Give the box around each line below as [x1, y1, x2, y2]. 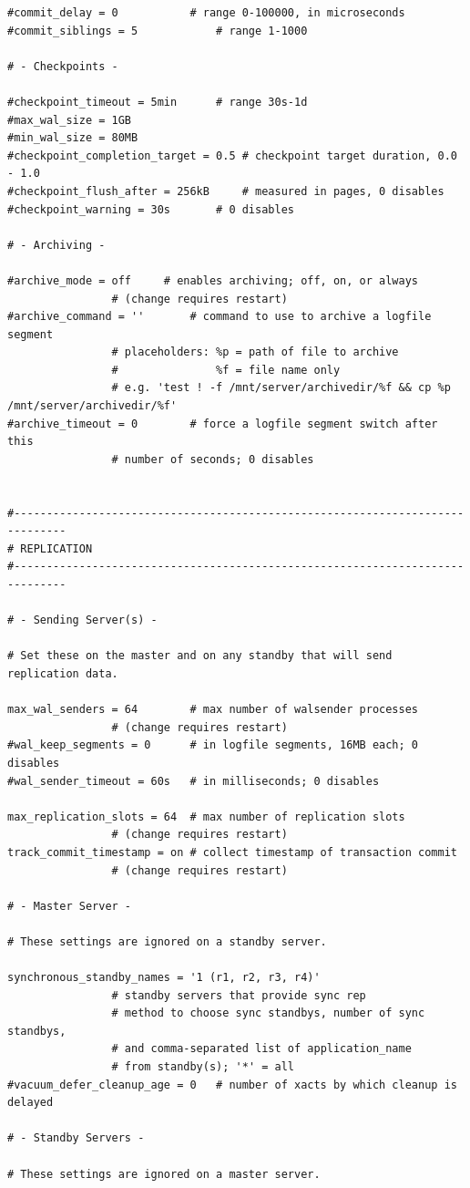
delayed [7, 1096, 54, 1110]
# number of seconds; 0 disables [111, 452, 314, 466]
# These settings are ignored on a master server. [7, 1167, 321, 1181]
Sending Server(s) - [33, 614, 158, 627]
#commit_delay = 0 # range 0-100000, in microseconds [7, 6, 405, 19]
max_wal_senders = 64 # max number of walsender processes [7, 703, 419, 717]
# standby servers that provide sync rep [111, 988, 366, 1002]
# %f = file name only [111, 363, 341, 377]
